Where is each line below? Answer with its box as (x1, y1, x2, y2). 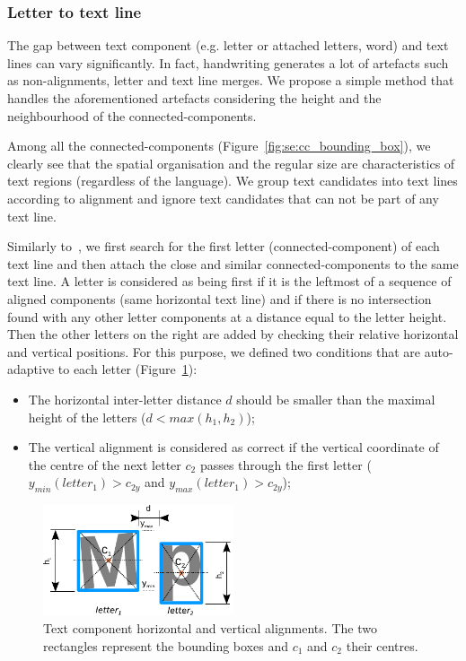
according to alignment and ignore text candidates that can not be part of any (7, 188, 439, 207)
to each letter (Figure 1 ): (57, 360, 198, 378)
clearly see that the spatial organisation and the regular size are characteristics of (7, 153, 455, 172)
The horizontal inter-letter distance (28, 389, 222, 408)
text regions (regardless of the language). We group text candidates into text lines (7, 171, 458, 190)
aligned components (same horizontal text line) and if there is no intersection (7, 289, 432, 308)
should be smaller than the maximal (236, 389, 435, 408)
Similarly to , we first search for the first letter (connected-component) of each (7, 237, 440, 256)
